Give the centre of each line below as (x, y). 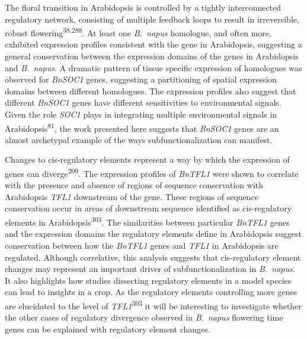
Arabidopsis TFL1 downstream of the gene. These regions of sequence (132, 196)
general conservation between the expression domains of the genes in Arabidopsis (152, 56)
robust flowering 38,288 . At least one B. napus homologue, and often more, (138, 32)
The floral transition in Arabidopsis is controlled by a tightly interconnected (143, 7)
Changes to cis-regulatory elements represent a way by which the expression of (147, 159)
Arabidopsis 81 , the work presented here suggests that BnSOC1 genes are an (142, 127)
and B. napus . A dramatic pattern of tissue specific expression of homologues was (153, 67)
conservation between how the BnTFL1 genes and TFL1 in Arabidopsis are (142, 245)
